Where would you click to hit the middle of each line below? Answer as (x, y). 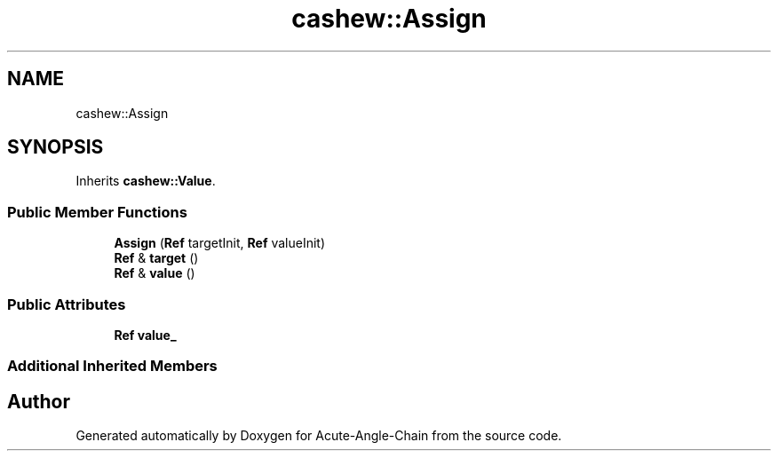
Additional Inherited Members (112, 366)
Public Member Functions (97, 212)
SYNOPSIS (56, 147)
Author (39, 401)
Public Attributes (67, 304)
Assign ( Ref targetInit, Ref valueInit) (219, 243)
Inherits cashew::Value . (146, 181)
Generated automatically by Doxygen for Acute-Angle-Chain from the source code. (319, 436)
